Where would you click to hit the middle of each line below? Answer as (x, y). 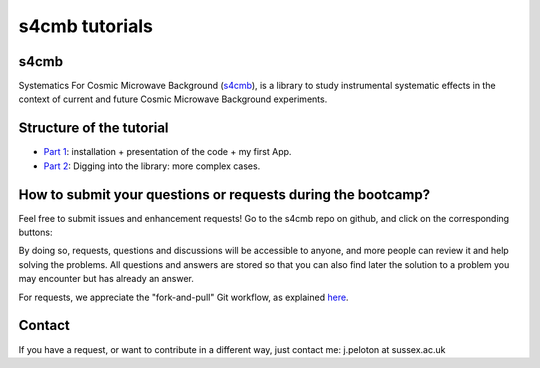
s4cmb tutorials (86, 26)
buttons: (35, 232)
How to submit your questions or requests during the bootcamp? (224, 194)
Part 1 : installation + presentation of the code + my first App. (167, 152)
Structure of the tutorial (93, 128)
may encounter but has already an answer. (106, 279)
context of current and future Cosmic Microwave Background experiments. (173, 99)
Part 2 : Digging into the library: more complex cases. (152, 166)
